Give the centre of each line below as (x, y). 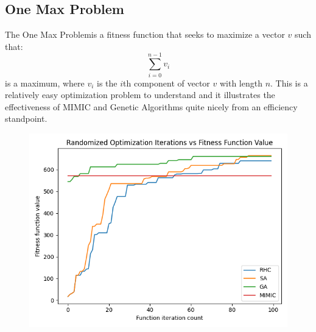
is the (107, 83)
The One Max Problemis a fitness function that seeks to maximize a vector (145, 34)
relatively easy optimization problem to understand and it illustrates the (140, 95)
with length (241, 83)
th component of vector (167, 83)
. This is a (289, 83)
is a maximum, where (45, 83)
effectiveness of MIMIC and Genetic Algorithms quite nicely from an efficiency (151, 106)
